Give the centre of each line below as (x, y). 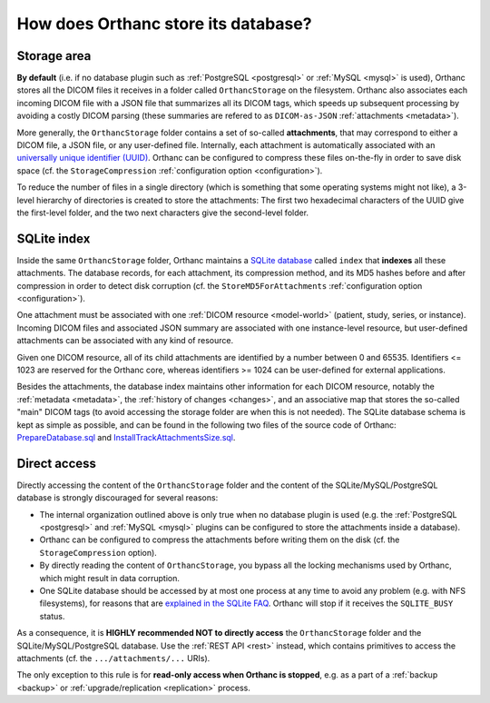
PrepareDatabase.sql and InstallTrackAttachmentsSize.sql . (126, 437)
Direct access (57, 463)
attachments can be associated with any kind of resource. (125, 341)
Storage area (54, 56)
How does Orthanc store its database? (164, 24)
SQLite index (54, 238)
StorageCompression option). (98, 552)
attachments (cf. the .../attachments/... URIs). (113, 658)
